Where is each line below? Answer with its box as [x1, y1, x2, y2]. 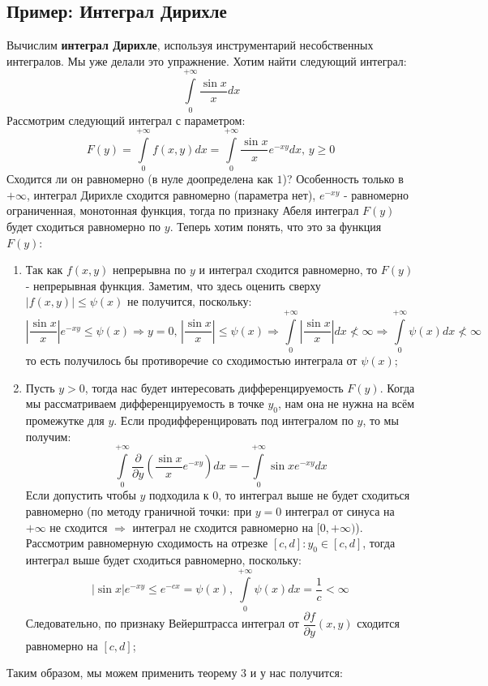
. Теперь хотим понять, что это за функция [169, 218, 382, 235]
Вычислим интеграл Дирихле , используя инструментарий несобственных [6, 36, 374, 54]
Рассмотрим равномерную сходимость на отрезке [25, 534, 268, 551]
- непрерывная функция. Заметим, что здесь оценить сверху [25, 277, 321, 294]
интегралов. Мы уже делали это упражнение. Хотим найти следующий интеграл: [6, 52, 407, 69]
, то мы [362, 412, 399, 429]
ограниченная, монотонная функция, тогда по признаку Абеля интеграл [6, 202, 359, 219]
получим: [25, 427, 71, 444]
